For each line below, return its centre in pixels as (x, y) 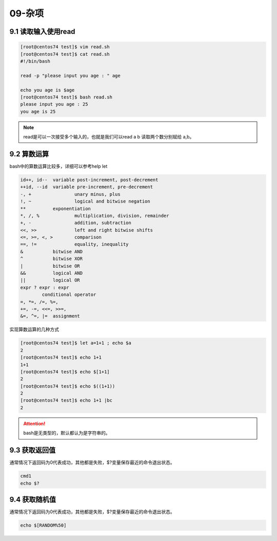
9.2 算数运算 (29, 154)
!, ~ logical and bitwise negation (85, 202)
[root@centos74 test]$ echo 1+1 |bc (66, 400)
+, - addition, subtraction (76, 223)
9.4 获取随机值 (33, 499)
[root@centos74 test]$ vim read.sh (65, 47)
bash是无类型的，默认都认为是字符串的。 (67, 433)
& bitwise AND (52, 252)
